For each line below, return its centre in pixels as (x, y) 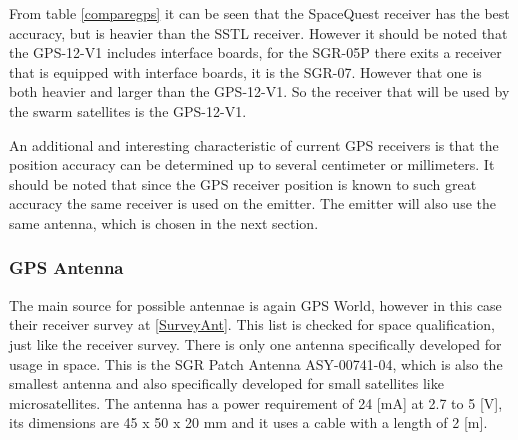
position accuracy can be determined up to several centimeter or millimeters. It (252, 164)
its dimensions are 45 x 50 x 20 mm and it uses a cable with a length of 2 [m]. (248, 422)
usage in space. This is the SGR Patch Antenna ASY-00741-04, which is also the (256, 363)
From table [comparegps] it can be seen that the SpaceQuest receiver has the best (259, 13)
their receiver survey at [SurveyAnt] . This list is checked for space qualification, (252, 324)
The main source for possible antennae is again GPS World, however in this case (255, 304)
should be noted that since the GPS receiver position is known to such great (243, 183)
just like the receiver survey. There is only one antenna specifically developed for (255, 343)
